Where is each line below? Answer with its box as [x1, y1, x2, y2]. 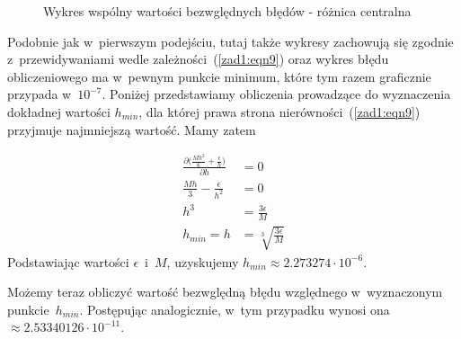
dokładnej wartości [7, 102, 111, 120]
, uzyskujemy [166, 252, 239, 271]
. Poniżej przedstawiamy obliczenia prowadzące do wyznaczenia [102, 85, 451, 103]
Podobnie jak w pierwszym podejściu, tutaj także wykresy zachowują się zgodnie [7, 31, 454, 50]
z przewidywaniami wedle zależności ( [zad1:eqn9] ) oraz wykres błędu [7, 49, 389, 68]
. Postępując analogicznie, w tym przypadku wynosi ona [79, 299, 390, 318]
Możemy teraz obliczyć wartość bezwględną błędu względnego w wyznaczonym [7, 282, 443, 301]
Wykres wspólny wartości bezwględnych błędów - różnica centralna [43, 2, 412, 20]
